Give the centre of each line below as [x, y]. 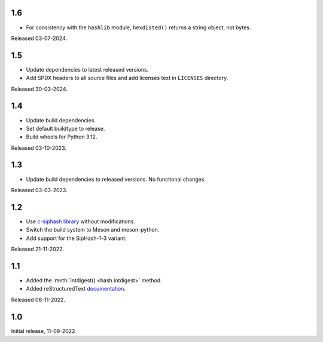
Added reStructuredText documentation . [76, 289]
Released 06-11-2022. [38, 300]
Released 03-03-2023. [39, 190]
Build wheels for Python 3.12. [62, 137]
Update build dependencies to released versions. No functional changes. [116, 179]
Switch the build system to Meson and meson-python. [93, 230]
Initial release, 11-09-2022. [44, 331]
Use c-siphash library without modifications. [81, 221]
